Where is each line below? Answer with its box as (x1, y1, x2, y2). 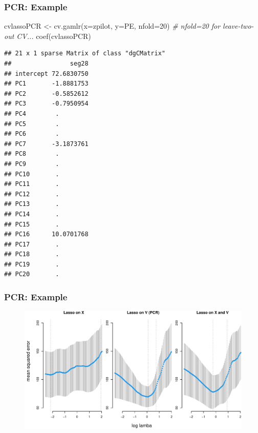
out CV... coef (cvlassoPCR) (4, 30, 91, 41)
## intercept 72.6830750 (4, 70, 89, 77)
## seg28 (4, 60, 89, 67)
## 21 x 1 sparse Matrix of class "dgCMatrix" (4, 50, 165, 57)
